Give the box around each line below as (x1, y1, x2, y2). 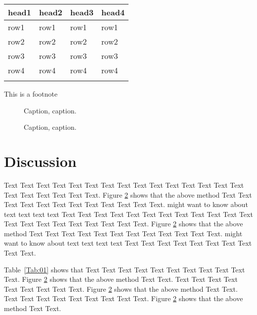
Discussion (4, 151, 77, 171)
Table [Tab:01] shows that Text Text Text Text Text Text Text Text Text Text (4, 264, 245, 274)
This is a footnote (4, 89, 58, 99)
